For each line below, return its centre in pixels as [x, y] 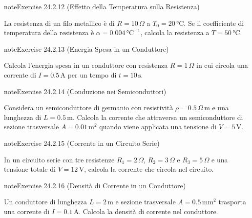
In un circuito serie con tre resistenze [59, 159]
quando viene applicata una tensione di [158, 127]
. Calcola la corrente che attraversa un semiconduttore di [158, 117]
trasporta [232, 202]
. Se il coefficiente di [214, 23]
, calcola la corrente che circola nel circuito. [149, 169]
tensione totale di [30, 169]
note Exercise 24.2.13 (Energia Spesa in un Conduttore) [86, 49]
